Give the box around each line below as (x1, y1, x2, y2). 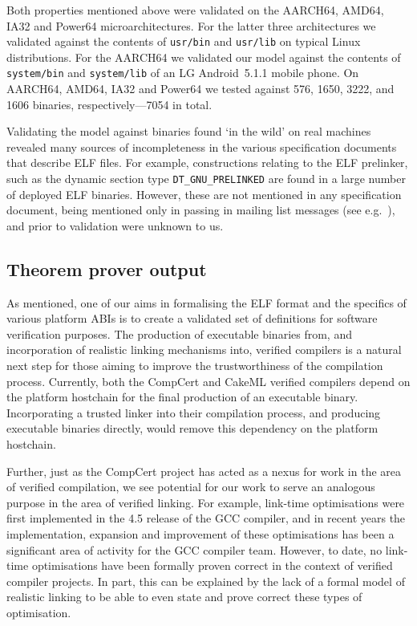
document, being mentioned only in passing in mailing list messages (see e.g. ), (6, 201, 395, 218)
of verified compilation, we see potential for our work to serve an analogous (6, 478, 375, 495)
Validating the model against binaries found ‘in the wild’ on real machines (6, 123, 371, 140)
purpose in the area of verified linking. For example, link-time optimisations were (6, 494, 405, 510)
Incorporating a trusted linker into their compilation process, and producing (6, 404, 381, 421)
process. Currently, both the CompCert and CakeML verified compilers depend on (6, 372, 411, 389)
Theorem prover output (6, 256, 207, 281)
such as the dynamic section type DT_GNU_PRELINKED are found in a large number (6, 170, 406, 187)
